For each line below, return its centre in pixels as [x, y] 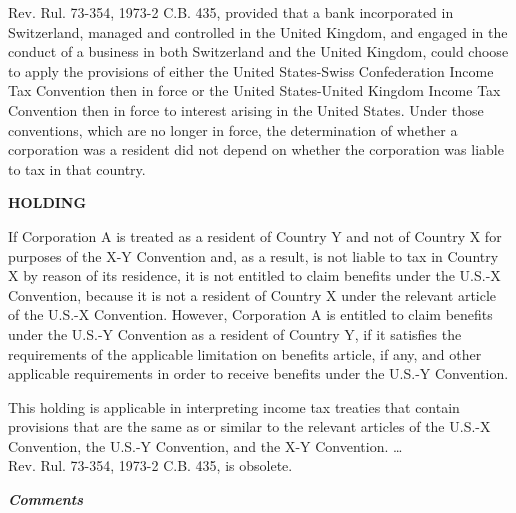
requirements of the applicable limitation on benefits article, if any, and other [245, 353]
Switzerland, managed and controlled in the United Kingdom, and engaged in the [258, 31]
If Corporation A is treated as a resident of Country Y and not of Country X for [255, 235]
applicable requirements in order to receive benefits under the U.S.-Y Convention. [258, 373]
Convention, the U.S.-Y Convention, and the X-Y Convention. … [205, 445]
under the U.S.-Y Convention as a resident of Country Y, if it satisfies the [235, 333]
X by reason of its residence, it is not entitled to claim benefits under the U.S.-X [254, 275]
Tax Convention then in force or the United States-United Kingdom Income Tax [254, 90]
